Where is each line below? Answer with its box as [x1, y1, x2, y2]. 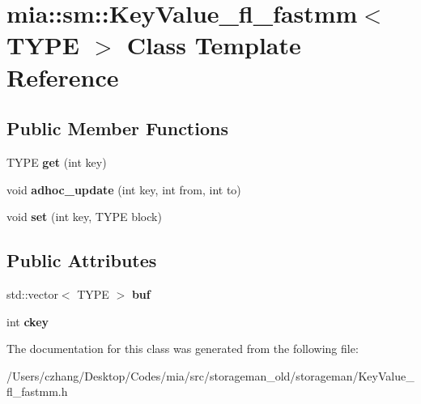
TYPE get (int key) [6, 153, 107, 170]
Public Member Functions [6, 116, 228, 141]
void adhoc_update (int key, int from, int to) [6, 181, 241, 198]
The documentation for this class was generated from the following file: [6, 340, 359, 357]
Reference [6, 60, 119, 93]
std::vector [6, 285, 58, 302]
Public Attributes [6, 248, 157, 273]
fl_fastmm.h [6, 383, 68, 400]
